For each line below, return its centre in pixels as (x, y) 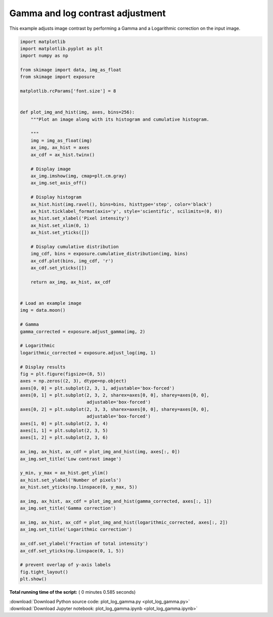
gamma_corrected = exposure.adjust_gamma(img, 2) (83, 331)
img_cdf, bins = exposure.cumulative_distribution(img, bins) (109, 254)
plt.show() (33, 579)
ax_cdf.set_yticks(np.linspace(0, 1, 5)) (72, 551)
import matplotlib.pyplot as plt (61, 49)
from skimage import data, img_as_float (71, 70)
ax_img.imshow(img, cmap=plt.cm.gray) (79, 176)
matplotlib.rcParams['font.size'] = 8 (68, 91)
